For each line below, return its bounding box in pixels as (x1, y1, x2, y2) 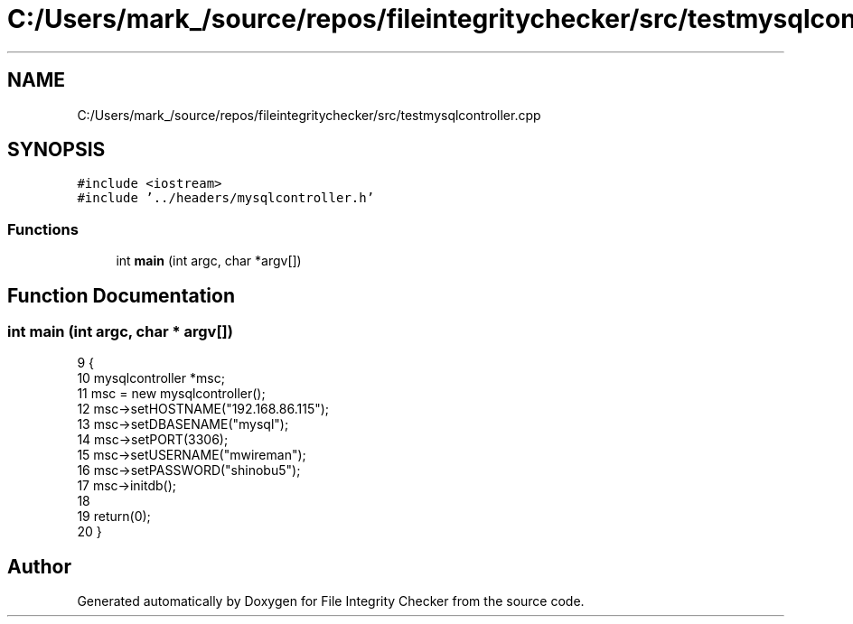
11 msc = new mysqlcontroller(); (77, 386, 266, 402)
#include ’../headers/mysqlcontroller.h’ (77, 191, 375, 206)
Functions (7, 219, 79, 238)
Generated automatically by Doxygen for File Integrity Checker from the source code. (77, 593, 585, 610)
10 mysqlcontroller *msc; (77, 370, 225, 387)
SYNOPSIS (7, 138, 106, 162)
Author (7, 554, 71, 578)
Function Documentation (7, 284, 235, 307)
